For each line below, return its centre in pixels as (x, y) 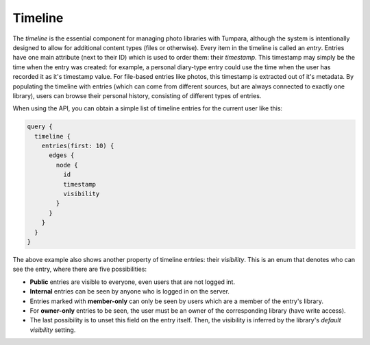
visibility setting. (53, 330)
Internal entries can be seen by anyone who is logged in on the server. (129, 292)
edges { (62, 155)
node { (67, 165)
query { (40, 127)
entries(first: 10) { (78, 146)
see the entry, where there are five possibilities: (80, 269)
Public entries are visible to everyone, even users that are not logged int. (133, 282)
